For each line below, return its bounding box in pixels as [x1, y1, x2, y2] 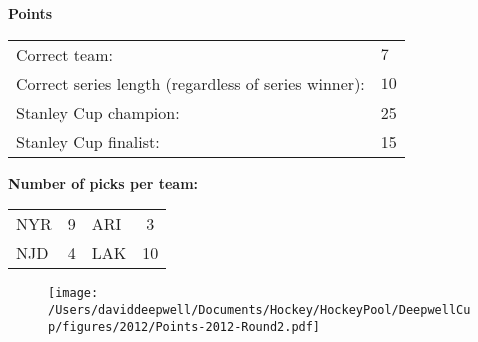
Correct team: [16, 42, 113, 66]
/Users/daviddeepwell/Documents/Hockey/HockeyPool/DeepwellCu [48, 302, 471, 317]
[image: [48, 286, 99, 301]
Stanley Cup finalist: [16, 129, 160, 153]
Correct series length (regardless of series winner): [16, 71, 365, 95]
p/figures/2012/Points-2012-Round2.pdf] [48, 319, 321, 334]
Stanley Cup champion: [16, 100, 180, 124]
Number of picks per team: [8, 172, 199, 193]
